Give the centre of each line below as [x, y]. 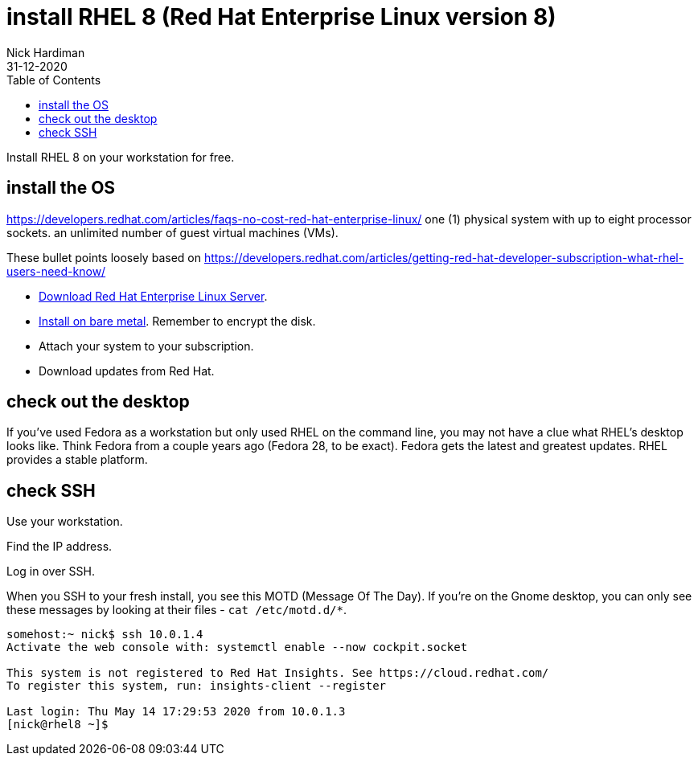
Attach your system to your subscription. [146, 346]
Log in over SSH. [51, 571]
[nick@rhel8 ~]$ [57, 725]
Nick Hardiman [46, 52]
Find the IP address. [60, 547]
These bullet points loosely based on [104, 257]
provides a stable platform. [77, 460]
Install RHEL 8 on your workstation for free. [121, 157]
